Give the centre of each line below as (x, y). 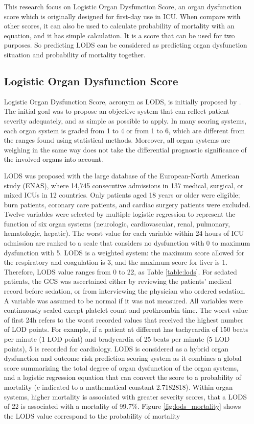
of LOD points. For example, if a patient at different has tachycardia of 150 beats (126, 329)
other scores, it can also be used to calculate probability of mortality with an (119, 26)
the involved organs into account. (54, 159)
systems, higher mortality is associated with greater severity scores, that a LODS (126, 396)
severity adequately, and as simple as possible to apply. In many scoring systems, (125, 120)
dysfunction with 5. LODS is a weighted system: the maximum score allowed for (124, 252)
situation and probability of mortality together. (75, 54)
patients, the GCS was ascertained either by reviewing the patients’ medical (118, 281)
